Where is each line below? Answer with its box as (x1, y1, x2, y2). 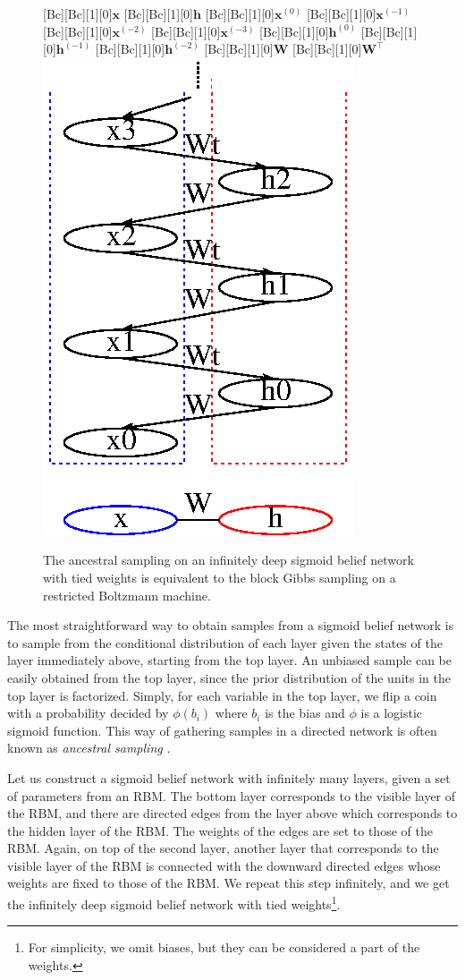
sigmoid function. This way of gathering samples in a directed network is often (7, 720, 437, 739)
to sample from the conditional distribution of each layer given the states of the (7, 633, 443, 652)
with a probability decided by (7, 703, 169, 722)
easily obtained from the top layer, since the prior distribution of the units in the (7, 668, 451, 686)
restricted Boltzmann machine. (43, 585, 211, 604)
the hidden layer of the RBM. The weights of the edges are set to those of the (7, 821, 433, 839)
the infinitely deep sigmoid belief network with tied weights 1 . (7, 892, 341, 913)
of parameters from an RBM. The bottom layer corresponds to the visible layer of (7, 786, 456, 805)
